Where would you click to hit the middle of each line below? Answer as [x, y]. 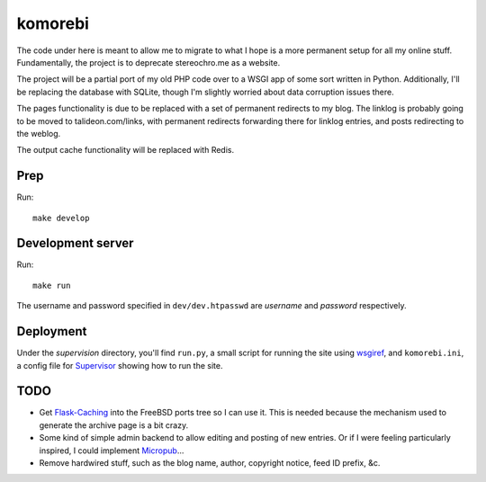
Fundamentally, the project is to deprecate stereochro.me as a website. [148, 62]
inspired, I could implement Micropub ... [112, 451]
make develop [61, 218]
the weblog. [39, 133]
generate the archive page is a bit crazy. [114, 425]
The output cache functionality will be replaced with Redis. [126, 150]
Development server [75, 243]
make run [52, 285]
